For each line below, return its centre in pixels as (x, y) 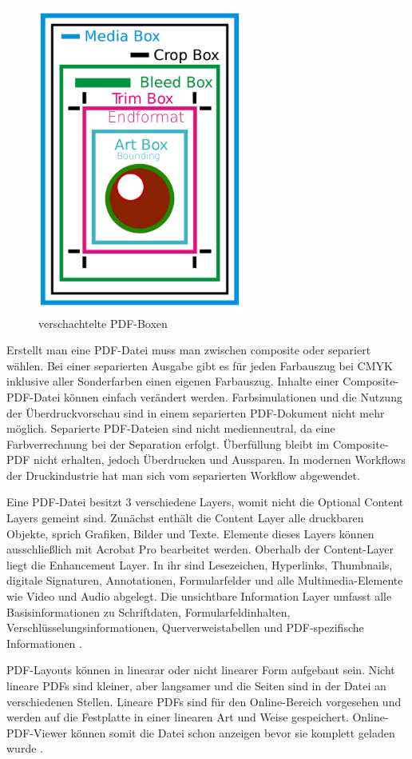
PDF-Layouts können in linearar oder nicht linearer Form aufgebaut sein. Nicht (201, 670)
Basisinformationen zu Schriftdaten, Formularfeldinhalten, (149, 611)
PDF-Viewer (37, 732)
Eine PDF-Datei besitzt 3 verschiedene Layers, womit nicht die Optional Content (205, 502)
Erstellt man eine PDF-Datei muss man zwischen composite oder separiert (189, 350)
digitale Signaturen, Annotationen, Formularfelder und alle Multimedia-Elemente (205, 580)
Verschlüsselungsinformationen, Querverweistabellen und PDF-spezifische (185, 627)
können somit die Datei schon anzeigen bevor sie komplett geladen (233, 732)
